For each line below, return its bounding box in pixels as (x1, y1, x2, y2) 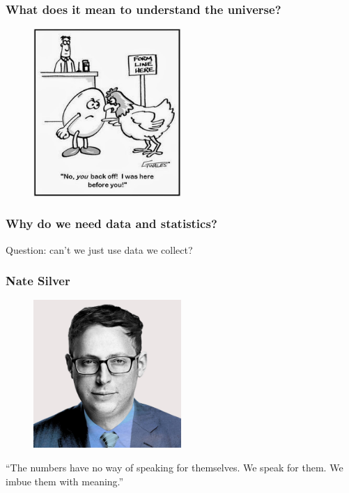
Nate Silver (6, 272, 70, 289)
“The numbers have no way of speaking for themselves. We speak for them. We (6, 460, 343, 474)
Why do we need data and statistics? (6, 215, 217, 232)
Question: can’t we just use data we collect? (6, 242, 193, 257)
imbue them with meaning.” (6, 473, 124, 488)
